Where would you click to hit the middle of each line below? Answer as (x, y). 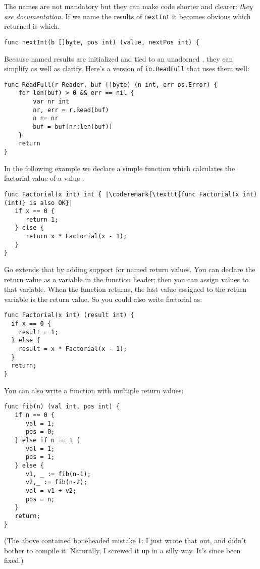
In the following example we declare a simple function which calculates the (120, 168)
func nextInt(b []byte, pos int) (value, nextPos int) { (102, 42)
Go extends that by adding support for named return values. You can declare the (130, 269)
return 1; (42, 219)
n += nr (46, 118)
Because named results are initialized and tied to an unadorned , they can (119, 58)
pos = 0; (40, 432)
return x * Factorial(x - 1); (76, 237)
